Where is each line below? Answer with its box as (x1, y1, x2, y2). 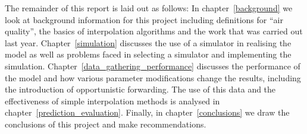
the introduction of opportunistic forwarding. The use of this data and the (5, 83, 276, 95)
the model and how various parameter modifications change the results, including (5, 71, 301, 84)
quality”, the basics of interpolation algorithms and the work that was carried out (5, 25, 303, 37)
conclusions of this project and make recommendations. (5, 117, 206, 130)
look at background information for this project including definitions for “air (5, 13, 283, 25)
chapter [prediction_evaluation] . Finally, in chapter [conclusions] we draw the (5, 106, 290, 119)
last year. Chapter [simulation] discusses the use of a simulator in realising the (5, 36, 292, 49)
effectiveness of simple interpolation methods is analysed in (5, 94, 220, 107)
